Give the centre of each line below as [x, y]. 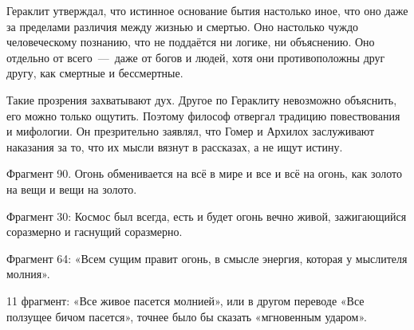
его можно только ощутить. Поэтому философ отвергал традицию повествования [203, 115]
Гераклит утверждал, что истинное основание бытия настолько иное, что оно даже [207, 10]
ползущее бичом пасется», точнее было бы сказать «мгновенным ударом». [187, 316]
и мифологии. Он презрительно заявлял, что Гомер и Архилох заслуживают [191, 131]
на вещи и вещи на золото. [72, 189]
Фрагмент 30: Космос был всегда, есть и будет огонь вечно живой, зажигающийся [207, 216]
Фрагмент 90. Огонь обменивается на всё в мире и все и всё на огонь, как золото [204, 173]
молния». [28, 274]
